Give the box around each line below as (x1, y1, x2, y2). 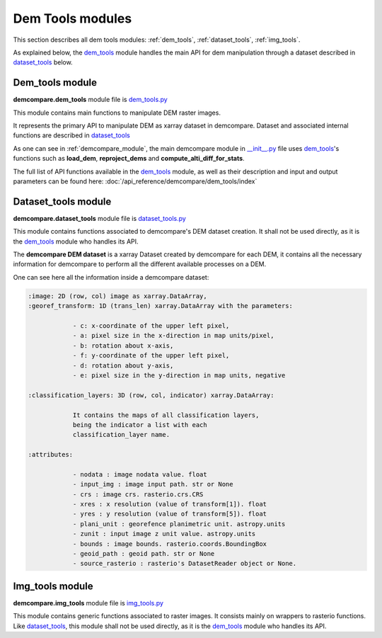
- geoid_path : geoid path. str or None (72, 549, 215, 557)
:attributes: (28, 450, 74, 459)
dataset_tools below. (13, 58, 74, 67)
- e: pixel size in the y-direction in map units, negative (72, 371, 286, 379)
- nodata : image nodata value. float (72, 470, 208, 478)
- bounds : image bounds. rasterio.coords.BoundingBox (72, 540, 267, 548)
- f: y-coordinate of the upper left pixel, (72, 351, 230, 360)
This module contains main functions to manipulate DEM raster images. (13, 108, 221, 117)
